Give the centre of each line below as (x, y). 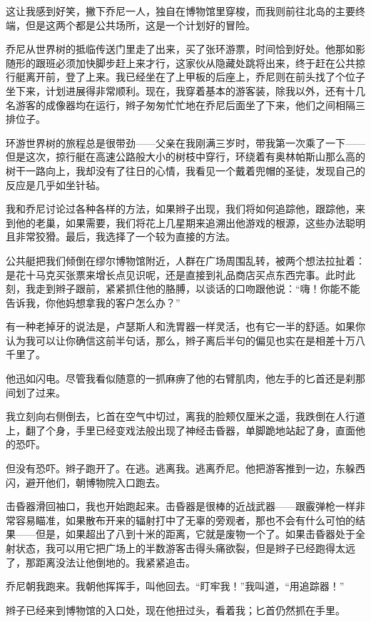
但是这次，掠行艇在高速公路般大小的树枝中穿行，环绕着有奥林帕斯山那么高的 (185, 157)
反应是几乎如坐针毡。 (56, 184)
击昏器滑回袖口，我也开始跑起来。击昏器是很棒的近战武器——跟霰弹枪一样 (181, 506)
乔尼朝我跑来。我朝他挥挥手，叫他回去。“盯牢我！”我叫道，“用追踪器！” (175, 586)
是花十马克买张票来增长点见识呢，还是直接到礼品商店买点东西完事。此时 (176, 274)
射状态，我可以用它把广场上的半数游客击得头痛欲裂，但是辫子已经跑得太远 (181, 548)
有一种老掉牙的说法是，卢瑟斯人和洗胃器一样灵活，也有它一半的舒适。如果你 (185, 326)
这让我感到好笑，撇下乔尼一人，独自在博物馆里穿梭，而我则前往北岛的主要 (181, 11)
